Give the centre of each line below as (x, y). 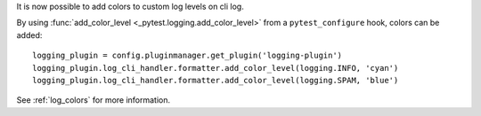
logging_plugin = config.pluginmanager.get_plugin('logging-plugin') (188, 56)
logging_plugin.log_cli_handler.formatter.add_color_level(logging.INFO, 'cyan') (216, 68)
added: (29, 35)
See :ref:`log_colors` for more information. (94, 100)
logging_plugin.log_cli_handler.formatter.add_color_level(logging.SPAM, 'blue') (216, 80)
